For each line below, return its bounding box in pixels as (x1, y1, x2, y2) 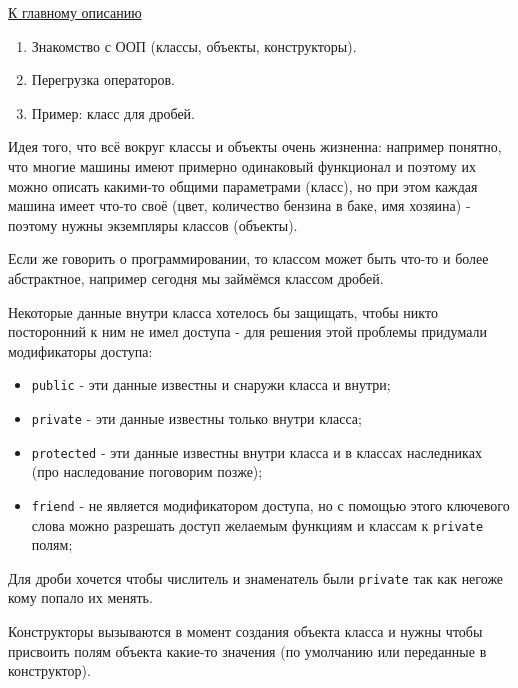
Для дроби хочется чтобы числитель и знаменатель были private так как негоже (8, 567, 504, 588)
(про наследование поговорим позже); (31, 461, 263, 482)
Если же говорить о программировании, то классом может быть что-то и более (8, 248, 489, 269)
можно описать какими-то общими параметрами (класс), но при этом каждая (8, 175, 478, 196)
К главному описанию (8, 2, 142, 22)
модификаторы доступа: (8, 340, 153, 361)
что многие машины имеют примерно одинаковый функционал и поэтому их (8, 155, 476, 176)
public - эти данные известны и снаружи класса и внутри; (31, 374, 391, 395)
